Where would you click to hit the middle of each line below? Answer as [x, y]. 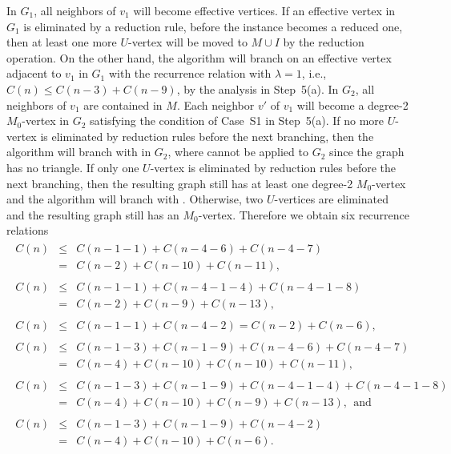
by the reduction [324, 42]
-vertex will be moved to [187, 42]
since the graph [367, 152]
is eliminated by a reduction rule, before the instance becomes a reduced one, [213, 26]
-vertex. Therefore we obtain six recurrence [304, 214]
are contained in [123, 104]
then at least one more [62, 42]
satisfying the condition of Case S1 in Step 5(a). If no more [237, 121]
